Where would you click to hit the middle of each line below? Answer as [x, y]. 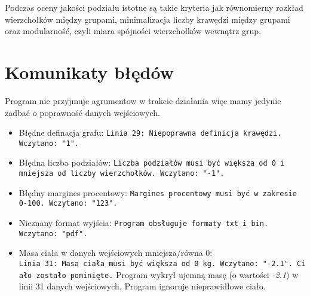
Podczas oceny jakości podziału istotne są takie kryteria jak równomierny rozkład [154, 7]
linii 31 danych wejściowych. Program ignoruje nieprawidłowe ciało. [142, 286]
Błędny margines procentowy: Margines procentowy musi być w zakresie [158, 192]
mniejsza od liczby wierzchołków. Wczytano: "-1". [122, 174]
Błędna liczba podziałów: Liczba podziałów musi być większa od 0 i [152, 162]
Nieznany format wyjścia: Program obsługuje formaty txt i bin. [144, 223]
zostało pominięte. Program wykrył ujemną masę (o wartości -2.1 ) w [167, 274]
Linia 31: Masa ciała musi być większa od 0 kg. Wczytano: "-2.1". [156, 263]
